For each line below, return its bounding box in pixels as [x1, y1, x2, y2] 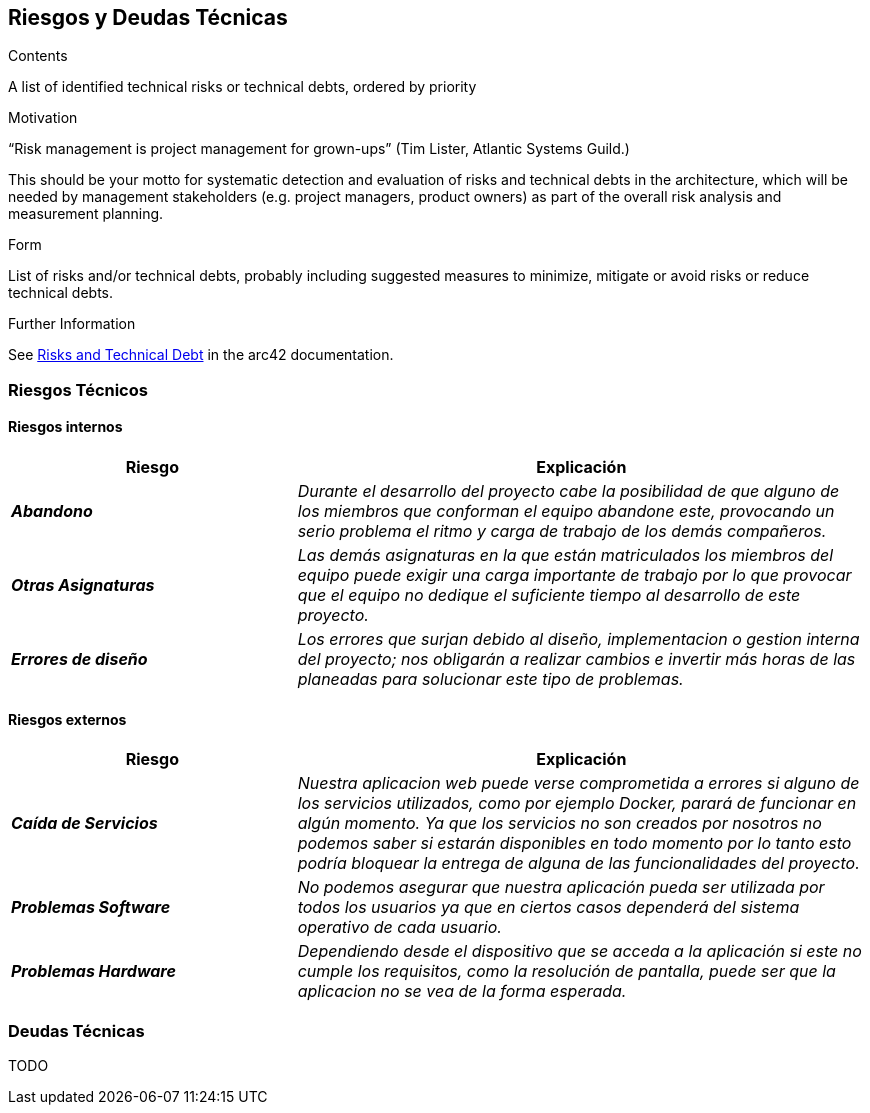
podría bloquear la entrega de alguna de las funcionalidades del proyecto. [297, 853, 860, 874]
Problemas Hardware [11, 961, 176, 982]
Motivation [8, 109, 78, 127]
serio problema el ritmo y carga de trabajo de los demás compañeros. [297, 521, 827, 542]
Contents [8, 47, 68, 65]
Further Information [8, 315, 136, 333]
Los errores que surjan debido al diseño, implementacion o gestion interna [297, 629, 860, 650]
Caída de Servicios [11, 813, 158, 834]
